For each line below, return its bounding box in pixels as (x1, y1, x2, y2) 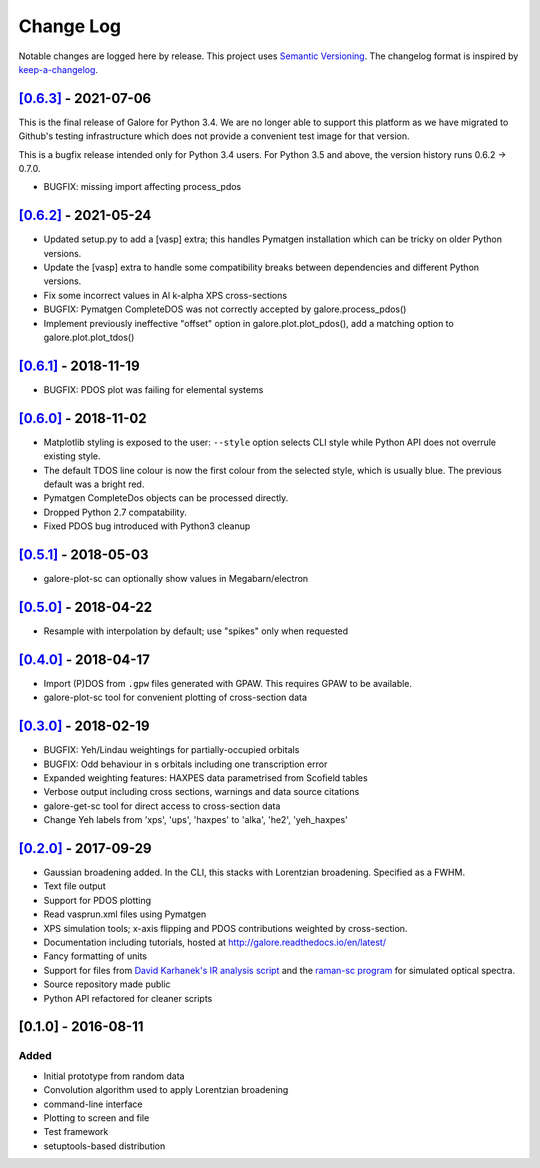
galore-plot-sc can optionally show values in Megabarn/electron (43, 573, 309, 585)
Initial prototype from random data (43, 1070, 185, 1082)
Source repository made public (43, 978, 171, 990)
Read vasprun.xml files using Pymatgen (43, 908, 207, 920)
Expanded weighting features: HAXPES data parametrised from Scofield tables (43, 772, 369, 784)
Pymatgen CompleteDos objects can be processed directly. (43, 492, 289, 504)
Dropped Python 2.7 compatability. (43, 506, 187, 518)
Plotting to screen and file (43, 1111, 150, 1124)
